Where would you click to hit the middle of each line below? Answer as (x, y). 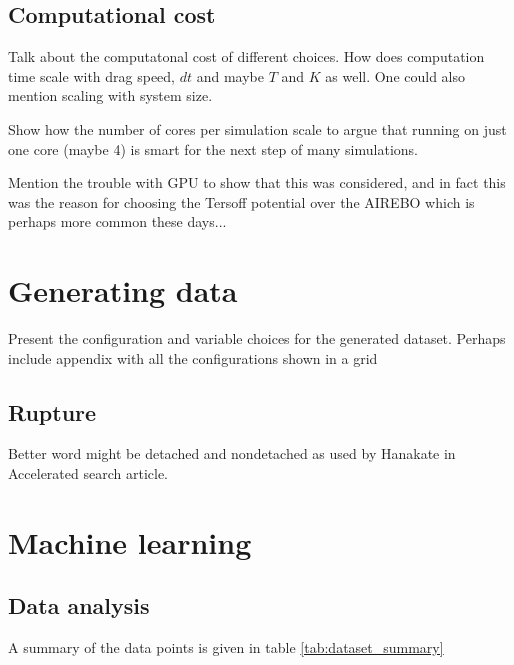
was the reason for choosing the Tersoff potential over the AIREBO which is (241, 201)
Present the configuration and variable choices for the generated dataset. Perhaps (257, 338)
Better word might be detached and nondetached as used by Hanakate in (232, 453)
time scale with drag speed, (92, 75)
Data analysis (79, 605)
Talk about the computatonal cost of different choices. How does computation (246, 56)
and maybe (230, 75)
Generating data (123, 290)
